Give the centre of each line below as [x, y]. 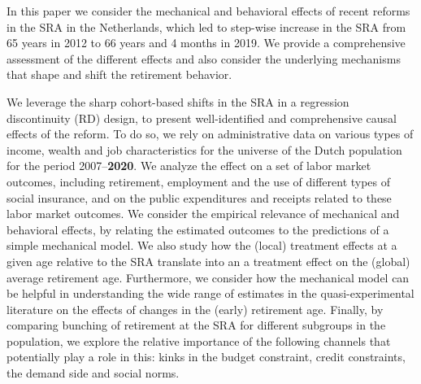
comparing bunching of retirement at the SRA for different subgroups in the [196, 325]
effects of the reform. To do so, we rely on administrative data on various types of [210, 134]
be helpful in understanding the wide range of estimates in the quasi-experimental [210, 293]
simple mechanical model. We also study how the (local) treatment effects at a [202, 245]
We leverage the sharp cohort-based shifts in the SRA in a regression [178, 101]
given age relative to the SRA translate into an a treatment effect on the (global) [208, 261]
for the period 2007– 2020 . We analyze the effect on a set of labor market [189, 166]
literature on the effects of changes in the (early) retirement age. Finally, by [195, 309]
